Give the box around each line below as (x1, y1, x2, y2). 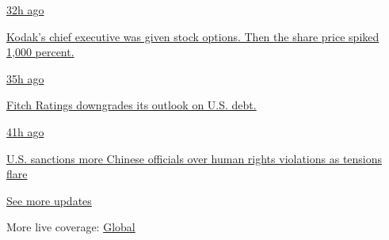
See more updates (6, 192, 92, 208)
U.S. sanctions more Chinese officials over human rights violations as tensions (6, 150, 383, 166)
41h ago (6, 123, 44, 139)
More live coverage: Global (6, 219, 135, 235)
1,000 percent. (6, 44, 74, 60)
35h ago (6, 70, 44, 86)
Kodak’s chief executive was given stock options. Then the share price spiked (6, 28, 379, 44)
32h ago (6, 2, 44, 17)
